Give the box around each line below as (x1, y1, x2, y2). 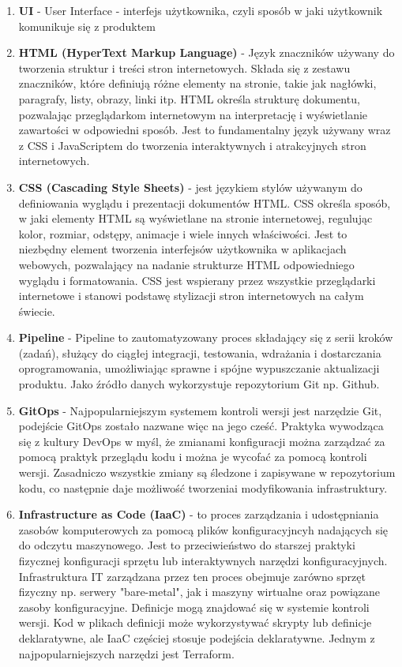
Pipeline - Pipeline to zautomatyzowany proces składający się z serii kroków (18, 329, 393, 346)
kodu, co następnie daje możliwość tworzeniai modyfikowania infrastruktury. (18, 479, 388, 496)
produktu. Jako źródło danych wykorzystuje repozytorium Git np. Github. (18, 376, 380, 392)
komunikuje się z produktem (18, 17, 156, 34)
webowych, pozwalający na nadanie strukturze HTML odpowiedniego (18, 256, 355, 272)
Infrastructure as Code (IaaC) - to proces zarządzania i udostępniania (18, 506, 379, 523)
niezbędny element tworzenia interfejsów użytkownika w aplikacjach (18, 241, 347, 257)
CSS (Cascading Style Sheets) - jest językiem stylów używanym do (18, 178, 363, 195)
